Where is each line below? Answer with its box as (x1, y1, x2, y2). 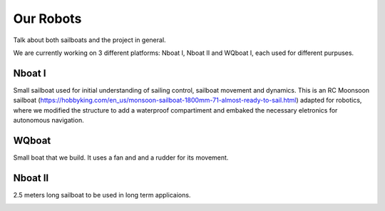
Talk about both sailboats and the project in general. (13, 36, 167, 44)
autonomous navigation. (13, 116, 85, 125)
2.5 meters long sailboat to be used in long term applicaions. (13, 190, 191, 199)
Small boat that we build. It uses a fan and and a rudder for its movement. (13, 153, 229, 162)
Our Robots (13, 11, 82, 26)
